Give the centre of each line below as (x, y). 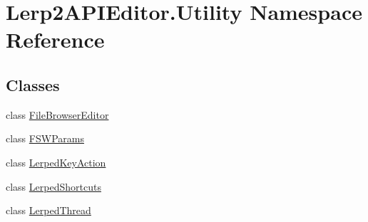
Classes (33, 84)
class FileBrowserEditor (57, 114)
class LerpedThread (48, 210)
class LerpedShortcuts (53, 186)
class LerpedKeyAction (56, 162)
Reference (55, 39)
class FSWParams (45, 138)
